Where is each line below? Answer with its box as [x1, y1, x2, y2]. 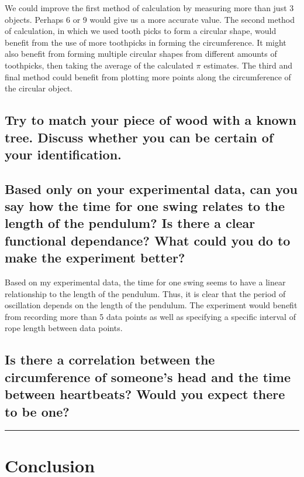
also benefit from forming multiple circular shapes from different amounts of [5, 47, 277, 60]
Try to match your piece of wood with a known [5, 111, 296, 129]
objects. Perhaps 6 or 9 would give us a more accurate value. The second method [5, 13, 295, 25]
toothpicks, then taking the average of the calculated [5, 59, 194, 71]
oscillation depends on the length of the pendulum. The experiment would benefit [5, 299, 298, 311]
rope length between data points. [5, 322, 123, 334]
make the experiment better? [5, 248, 185, 267]
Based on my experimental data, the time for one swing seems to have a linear [5, 276, 286, 288]
